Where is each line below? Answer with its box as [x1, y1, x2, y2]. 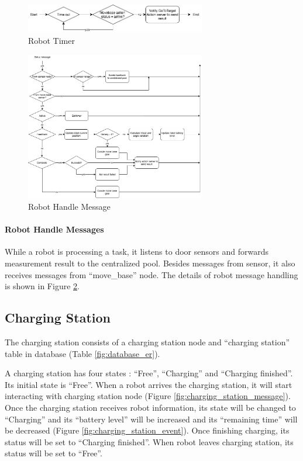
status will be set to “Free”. [5, 447, 102, 459]
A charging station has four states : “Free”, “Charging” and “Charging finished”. [5, 367, 293, 379]
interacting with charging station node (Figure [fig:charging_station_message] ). [5, 390, 291, 402]
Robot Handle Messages [5, 223, 104, 235]
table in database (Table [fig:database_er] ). [5, 347, 160, 359]
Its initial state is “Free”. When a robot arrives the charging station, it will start [5, 378, 292, 390]
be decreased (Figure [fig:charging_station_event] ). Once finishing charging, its [5, 424, 290, 436]
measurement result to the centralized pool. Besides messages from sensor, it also [5, 257, 295, 269]
